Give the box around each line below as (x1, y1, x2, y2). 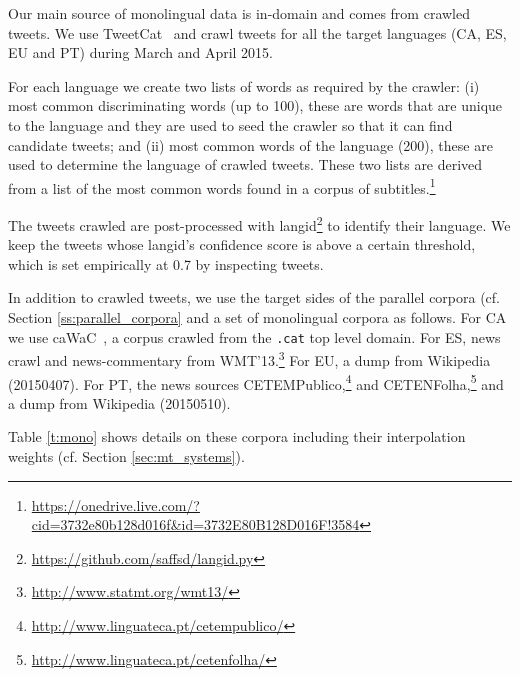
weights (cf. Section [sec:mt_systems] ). (8, 445, 245, 466)
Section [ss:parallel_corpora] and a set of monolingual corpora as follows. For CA (8, 307, 507, 328)
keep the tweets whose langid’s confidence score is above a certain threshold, (8, 234, 476, 255)
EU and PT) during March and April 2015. (8, 42, 274, 63)
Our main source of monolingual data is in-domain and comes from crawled (8, 3, 470, 23)
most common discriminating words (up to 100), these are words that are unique (8, 95, 503, 116)
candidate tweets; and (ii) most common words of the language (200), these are (8, 134, 493, 155)
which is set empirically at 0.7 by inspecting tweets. (8, 253, 324, 274)
